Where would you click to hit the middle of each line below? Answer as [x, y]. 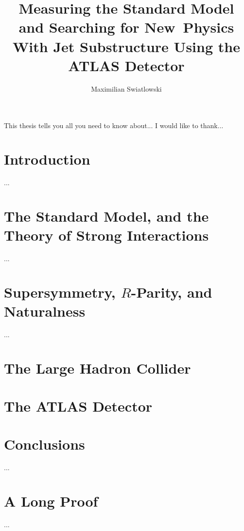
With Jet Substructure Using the [126, 46]
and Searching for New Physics [126, 27]
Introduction [47, 159]
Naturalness [45, 311]
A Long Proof [51, 501]
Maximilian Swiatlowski [126, 88]
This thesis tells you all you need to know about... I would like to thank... [114, 125]
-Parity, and [172, 292]
